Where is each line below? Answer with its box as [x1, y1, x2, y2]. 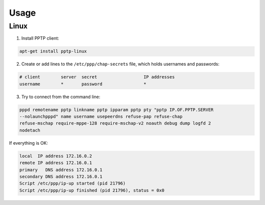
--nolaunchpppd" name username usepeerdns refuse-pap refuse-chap [19, 114, 183, 120]
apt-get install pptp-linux [19, 49, 87, 54]
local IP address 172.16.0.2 [19, 153, 92, 159]
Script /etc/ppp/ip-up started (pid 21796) [19, 180, 126, 186]
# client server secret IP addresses [19, 74, 175, 80]
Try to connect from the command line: [21, 94, 101, 100]
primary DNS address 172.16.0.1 [19, 167, 103, 173]
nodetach [19, 128, 41, 133]
